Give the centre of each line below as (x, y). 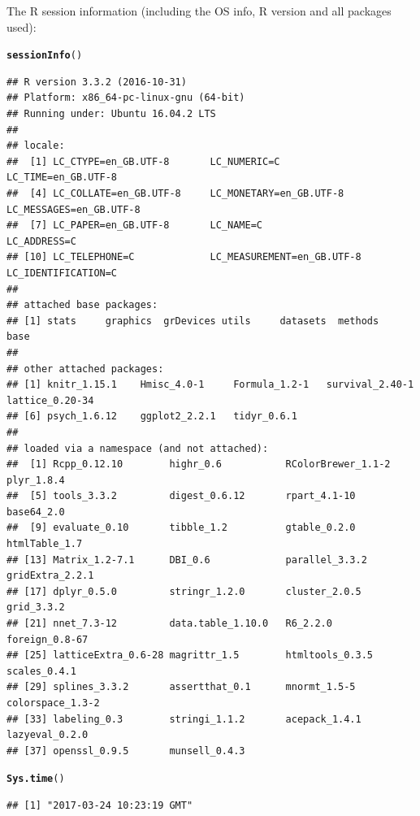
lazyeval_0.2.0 (48, 735)
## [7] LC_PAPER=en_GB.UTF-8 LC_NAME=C (134, 226)
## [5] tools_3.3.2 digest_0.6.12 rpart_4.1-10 (181, 496)
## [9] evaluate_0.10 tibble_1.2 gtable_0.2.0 (181, 528)
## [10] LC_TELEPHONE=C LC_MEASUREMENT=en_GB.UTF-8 (184, 257)
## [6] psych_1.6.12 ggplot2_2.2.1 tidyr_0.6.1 (152, 417)
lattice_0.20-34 (50, 400)
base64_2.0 (36, 512)
